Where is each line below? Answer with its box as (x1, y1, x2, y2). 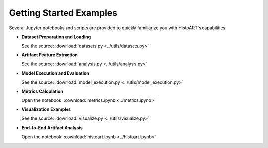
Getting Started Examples (9, 7, 118, 18)
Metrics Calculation (21, 88, 63, 94)
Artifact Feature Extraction (21, 52, 78, 58)
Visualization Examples (21, 106, 71, 112)
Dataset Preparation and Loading (21, 34, 91, 40)
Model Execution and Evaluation (21, 70, 89, 76)
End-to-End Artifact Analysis (21, 124, 83, 131)
